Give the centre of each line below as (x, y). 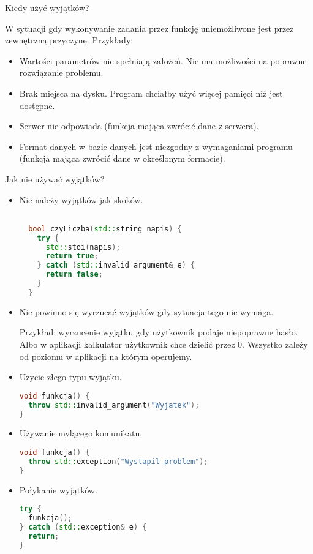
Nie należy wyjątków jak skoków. (81, 199)
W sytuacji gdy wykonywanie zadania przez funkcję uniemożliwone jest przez (149, 28)
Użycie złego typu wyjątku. (70, 377)
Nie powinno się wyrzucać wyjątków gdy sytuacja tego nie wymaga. (146, 311)
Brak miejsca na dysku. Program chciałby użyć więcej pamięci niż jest (151, 93)
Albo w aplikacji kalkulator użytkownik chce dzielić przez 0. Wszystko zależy (164, 344)
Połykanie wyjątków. (58, 489)
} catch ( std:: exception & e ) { (83, 527)
